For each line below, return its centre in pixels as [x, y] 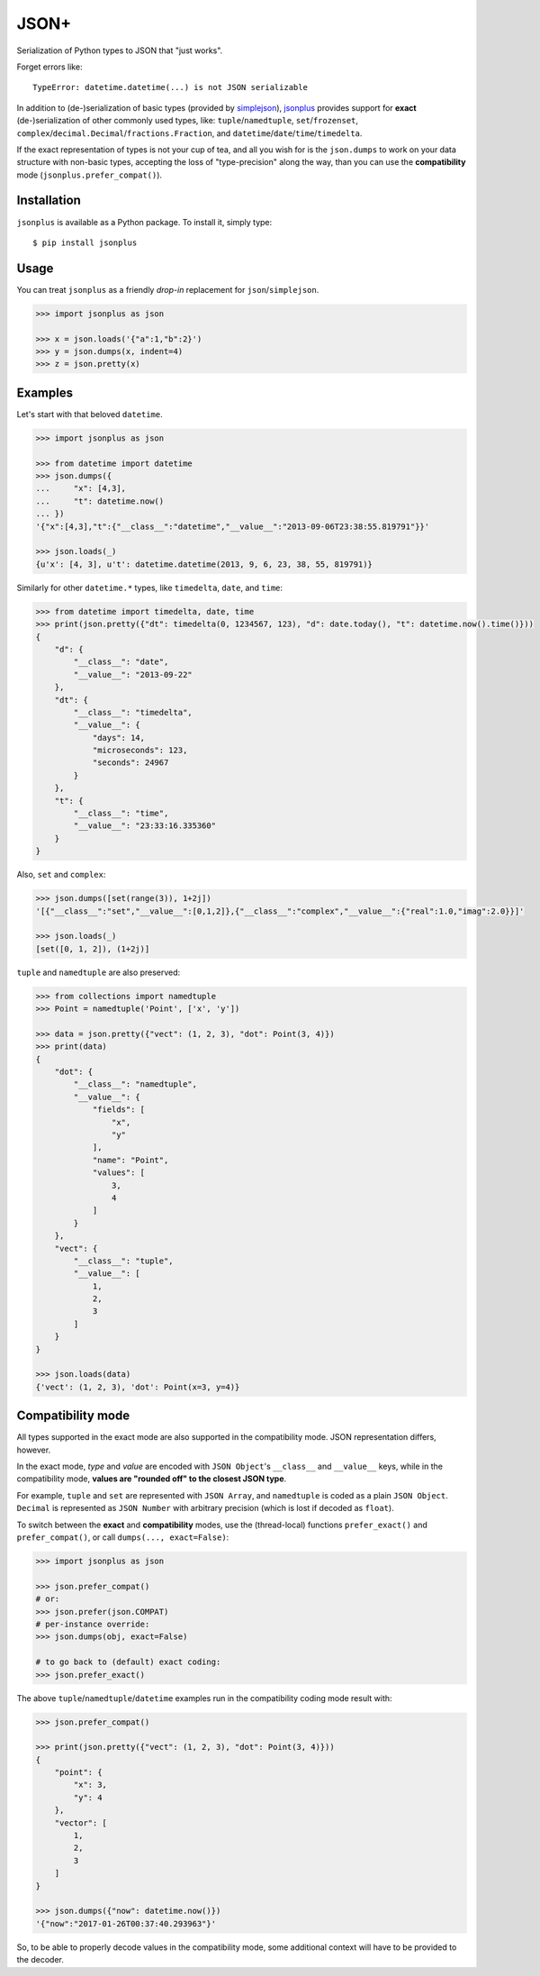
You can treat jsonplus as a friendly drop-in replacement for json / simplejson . [168, 289]
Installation [49, 200]
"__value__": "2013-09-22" [133, 674]
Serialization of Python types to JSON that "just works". [120, 50]
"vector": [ [81, 1823]
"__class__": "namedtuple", [135, 1084]
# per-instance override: [93, 1624]
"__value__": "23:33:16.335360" [144, 826]
